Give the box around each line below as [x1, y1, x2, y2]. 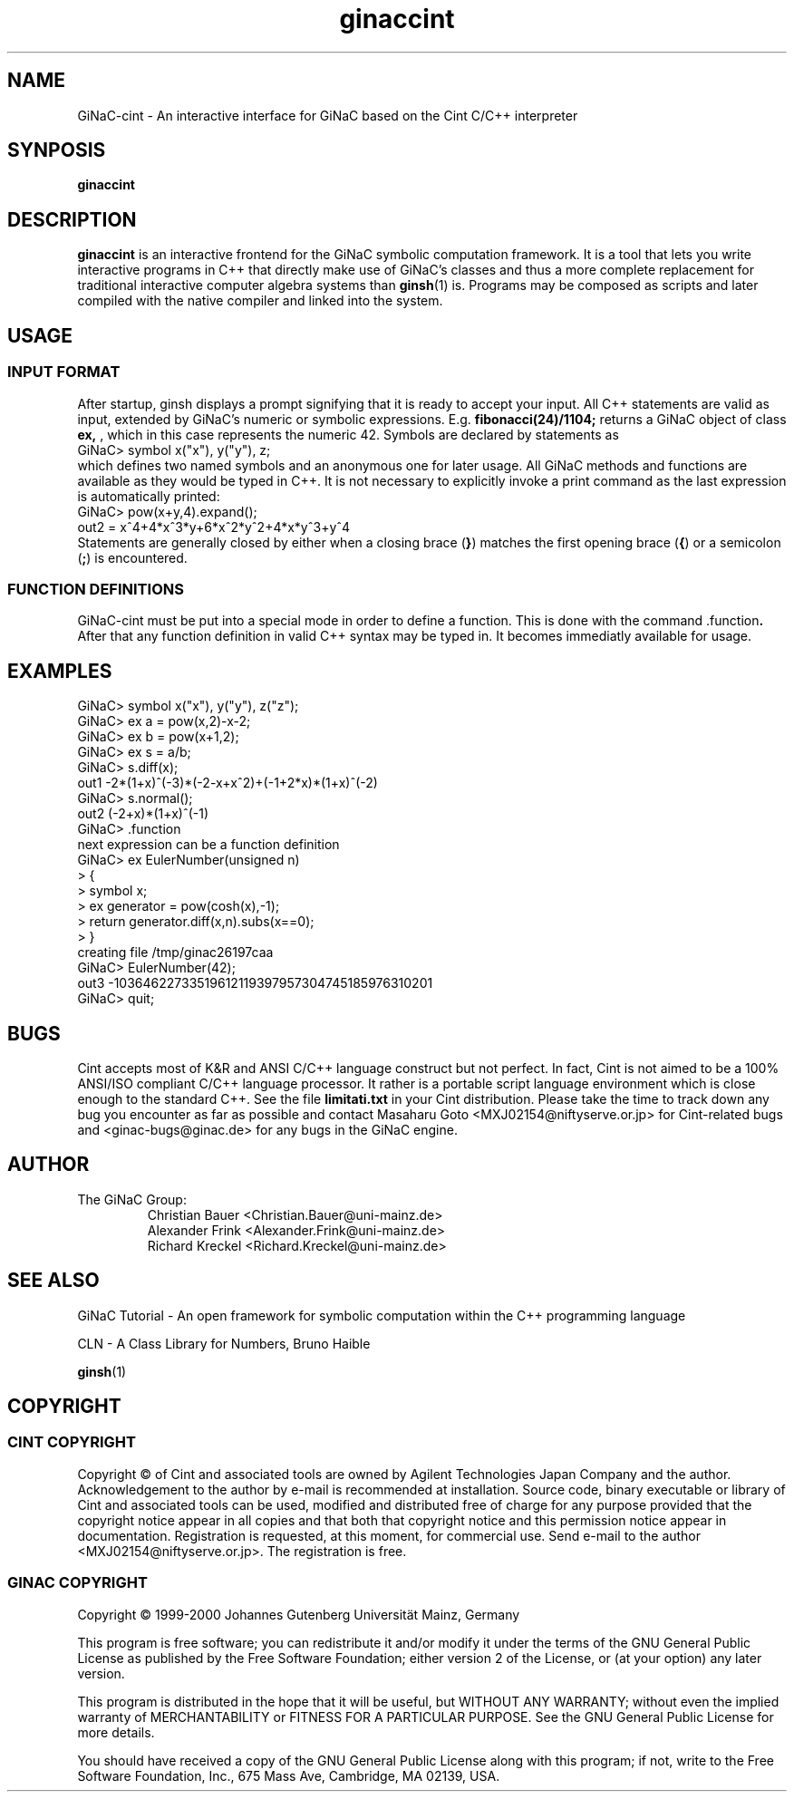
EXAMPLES [7, 659, 112, 682]
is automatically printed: [77, 488, 220, 504]
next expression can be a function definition [77, 837, 340, 853]
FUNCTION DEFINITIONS [7, 579, 184, 598]
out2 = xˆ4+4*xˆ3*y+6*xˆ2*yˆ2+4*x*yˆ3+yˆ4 [77, 518, 351, 535]
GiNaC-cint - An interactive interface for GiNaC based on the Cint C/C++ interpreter [77, 107, 578, 123]
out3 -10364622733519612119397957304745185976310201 [77, 975, 433, 991]
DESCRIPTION [7, 208, 137, 231]
